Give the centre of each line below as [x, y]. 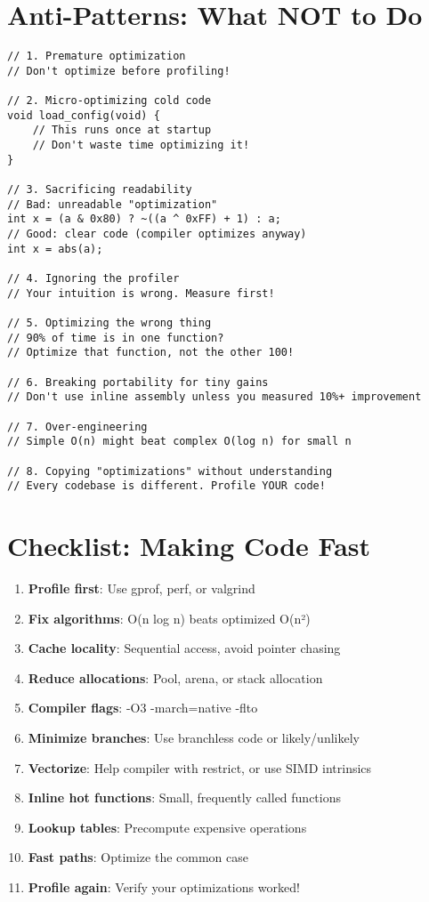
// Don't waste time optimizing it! [141, 145]
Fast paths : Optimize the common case [138, 857]
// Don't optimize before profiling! [119, 71]
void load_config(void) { [84, 115]
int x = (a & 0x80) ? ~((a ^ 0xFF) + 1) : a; [144, 219]
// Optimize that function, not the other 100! [151, 353]
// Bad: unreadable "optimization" [113, 204]
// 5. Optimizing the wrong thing [109, 322]
